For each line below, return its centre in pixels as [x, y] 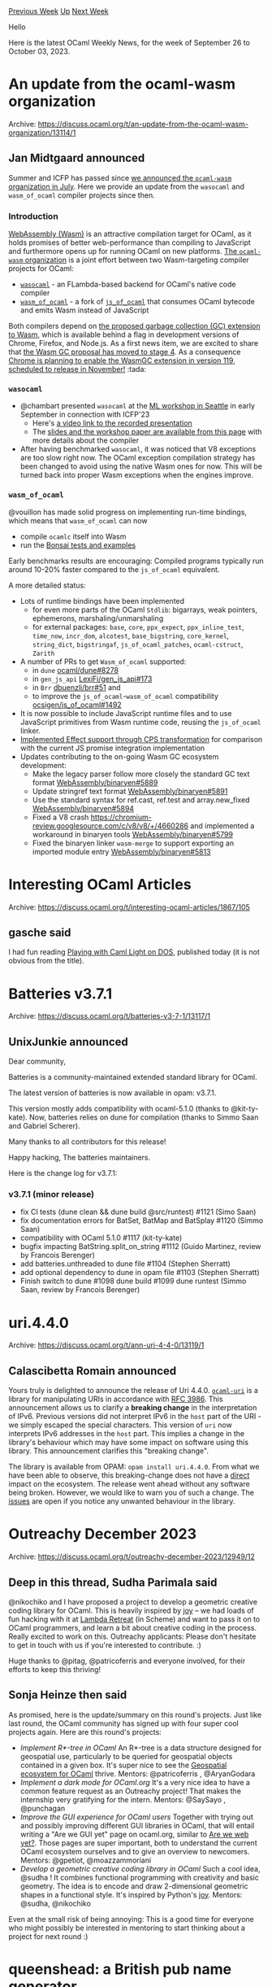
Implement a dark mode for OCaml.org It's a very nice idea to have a [135, 1782]
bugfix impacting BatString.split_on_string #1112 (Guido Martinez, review [140, 1247]
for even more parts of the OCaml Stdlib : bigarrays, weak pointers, [145, 609]
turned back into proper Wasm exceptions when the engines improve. [137, 475]
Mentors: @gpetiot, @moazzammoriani [86, 1860]
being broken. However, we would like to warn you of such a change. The [131, 1493]
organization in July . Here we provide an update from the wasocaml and [127, 186]
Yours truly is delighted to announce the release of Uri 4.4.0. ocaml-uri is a [133, 1391]
